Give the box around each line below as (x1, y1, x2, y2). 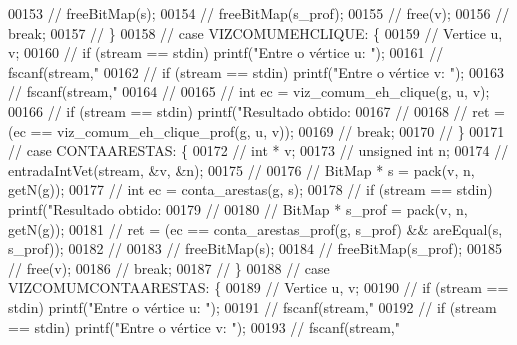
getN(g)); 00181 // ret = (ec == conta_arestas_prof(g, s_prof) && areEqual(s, (8, 218, 503, 239)
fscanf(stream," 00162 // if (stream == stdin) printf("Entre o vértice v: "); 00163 (8, 61, 504, 82)
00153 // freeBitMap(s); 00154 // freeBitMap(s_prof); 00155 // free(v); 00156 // (8, 3, 510, 23)
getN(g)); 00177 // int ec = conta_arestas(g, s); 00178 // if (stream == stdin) (8, 179, 493, 200)
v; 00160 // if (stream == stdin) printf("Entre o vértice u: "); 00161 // (8, 42, 444, 63)
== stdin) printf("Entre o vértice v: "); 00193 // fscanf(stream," (8, 316, 400, 337)
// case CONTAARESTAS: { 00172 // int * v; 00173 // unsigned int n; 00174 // (8, 140, 509, 161)
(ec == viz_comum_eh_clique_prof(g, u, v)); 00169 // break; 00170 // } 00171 (8, 120, 505, 141)
